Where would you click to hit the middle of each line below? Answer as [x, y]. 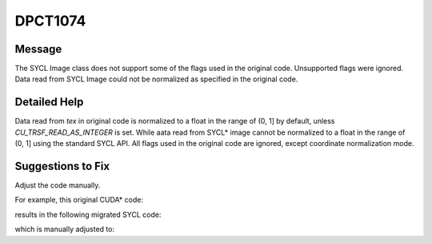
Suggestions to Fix [62, 166]
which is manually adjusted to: [65, 229]
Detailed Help [49, 102]
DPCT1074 [50, 21]
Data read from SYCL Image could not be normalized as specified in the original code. [156, 79]
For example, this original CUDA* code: [79, 200]
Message [38, 49]
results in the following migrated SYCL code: [88, 214]
